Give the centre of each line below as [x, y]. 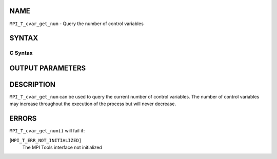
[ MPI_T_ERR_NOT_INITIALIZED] [46, 140]
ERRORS [23, 119]
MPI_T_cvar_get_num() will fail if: [47, 131]
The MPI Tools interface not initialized [62, 147]
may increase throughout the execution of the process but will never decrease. [93, 104]
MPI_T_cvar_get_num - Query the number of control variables [76, 24]
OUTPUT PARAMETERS [48, 68]
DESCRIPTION [33, 84]
